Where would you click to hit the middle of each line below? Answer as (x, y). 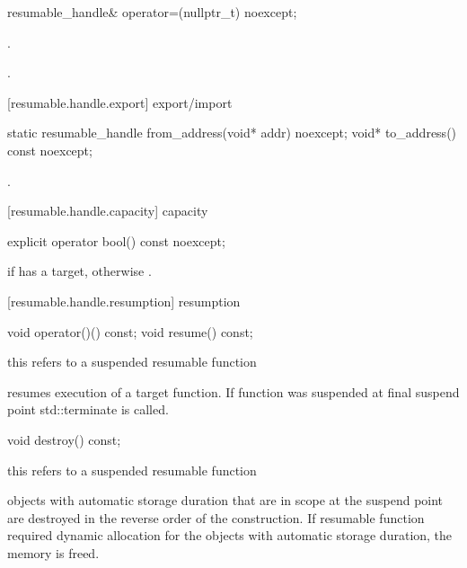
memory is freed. (53, 552)
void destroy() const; (64, 439)
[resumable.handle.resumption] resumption (124, 301)
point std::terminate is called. (88, 409)
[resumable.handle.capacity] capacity (108, 211)
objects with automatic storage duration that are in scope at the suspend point (225, 500)
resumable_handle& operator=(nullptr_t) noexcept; (152, 12)
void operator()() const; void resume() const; (130, 331)
